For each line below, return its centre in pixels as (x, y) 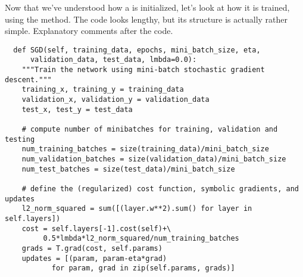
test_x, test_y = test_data (77, 109)
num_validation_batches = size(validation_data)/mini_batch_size (154, 159)
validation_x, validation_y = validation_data (115, 100)
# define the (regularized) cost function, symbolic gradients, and (160, 189)
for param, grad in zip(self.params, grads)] (143, 268)
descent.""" (28, 80)
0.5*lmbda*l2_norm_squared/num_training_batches (141, 239)
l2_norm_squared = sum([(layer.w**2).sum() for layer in (137, 209)
